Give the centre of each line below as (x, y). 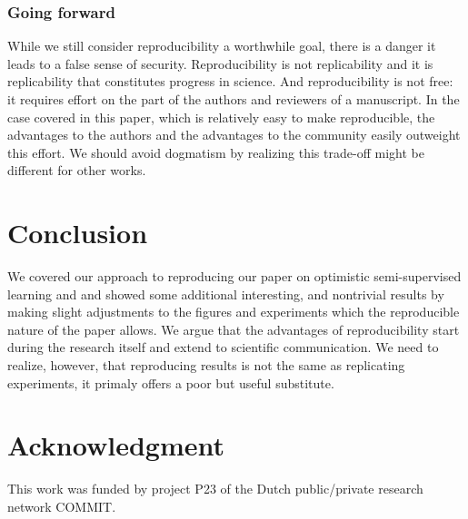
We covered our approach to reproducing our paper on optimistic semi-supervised (234, 276)
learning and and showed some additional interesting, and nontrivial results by (226, 294)
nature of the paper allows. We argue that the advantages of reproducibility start (234, 329)
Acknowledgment (116, 445)
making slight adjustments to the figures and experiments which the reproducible (234, 312)
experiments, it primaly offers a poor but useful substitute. (171, 382)
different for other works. (77, 170)
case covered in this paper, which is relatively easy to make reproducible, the (221, 117)
